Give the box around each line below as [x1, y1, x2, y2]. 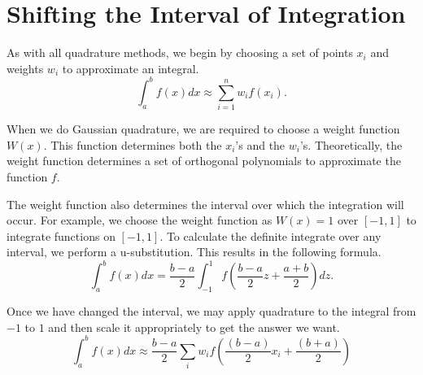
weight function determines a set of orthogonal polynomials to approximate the [7, 152, 401, 169]
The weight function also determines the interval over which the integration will [7, 195, 404, 212]
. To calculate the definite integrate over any [159, 227, 382, 244]
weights [7, 59, 44, 76]
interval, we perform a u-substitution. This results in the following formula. [7, 243, 382, 260]
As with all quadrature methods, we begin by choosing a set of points [7, 44, 353, 61]
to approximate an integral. [62, 59, 199, 76]
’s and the [235, 136, 286, 153]
